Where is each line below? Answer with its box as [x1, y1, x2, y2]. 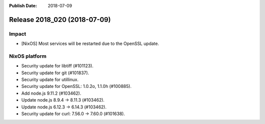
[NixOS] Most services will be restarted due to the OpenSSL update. [21, 41, 159, 46]
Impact [9, 30, 26, 37]
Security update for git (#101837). [21, 70, 89, 76]
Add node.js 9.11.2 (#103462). [21, 90, 81, 96]
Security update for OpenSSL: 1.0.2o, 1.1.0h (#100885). [21, 83, 132, 89]
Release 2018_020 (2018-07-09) [9, 15, 111, 24]
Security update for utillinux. [21, 77, 79, 83]
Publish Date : [9, 3, 37, 8]
